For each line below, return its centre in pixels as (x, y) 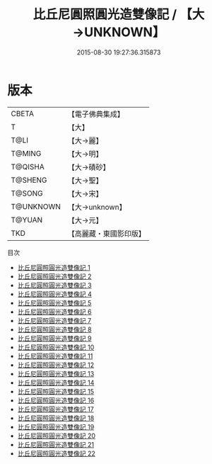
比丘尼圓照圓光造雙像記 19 (56, 426)
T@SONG (27, 193)
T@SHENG (29, 180)
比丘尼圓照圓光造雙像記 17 (55, 409)
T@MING (26, 153)
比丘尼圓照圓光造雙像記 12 (55, 365)
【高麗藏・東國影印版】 (107, 233)
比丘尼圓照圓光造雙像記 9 (54, 338)
